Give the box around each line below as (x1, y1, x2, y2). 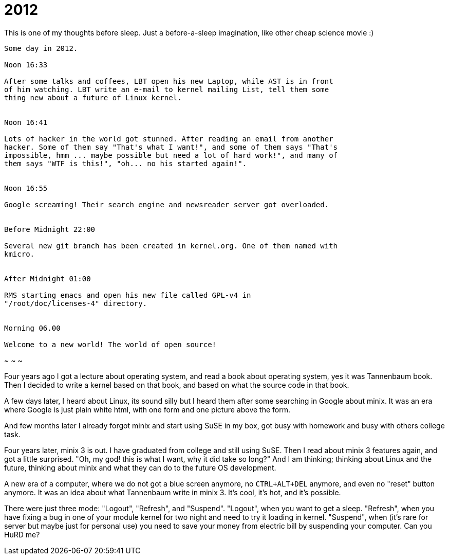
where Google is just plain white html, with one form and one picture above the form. (4, 405, 291, 414)
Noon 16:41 (4, 118, 48, 127)
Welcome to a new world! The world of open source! (4, 340, 217, 349)
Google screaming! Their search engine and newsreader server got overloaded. (4, 200, 329, 209)
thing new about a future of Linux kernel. (4, 93, 182, 102)
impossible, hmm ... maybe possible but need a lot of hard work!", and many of (4, 151, 338, 159)
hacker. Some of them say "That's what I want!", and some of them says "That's (4, 142, 338, 151)
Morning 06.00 (4, 323, 61, 332)
